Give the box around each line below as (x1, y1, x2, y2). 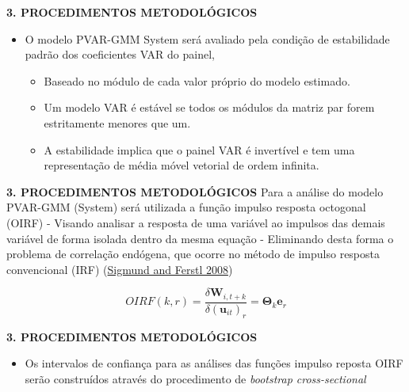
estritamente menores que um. (44, 114, 191, 131)
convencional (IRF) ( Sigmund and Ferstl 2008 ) (6, 261, 233, 277)
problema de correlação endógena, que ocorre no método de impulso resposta (6, 245, 380, 262)
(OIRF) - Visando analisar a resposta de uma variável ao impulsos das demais (6, 214, 385, 230)
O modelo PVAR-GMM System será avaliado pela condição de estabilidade (25, 30, 390, 47)
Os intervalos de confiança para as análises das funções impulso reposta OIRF (25, 355, 403, 371)
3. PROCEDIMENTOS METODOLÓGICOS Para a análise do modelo (6, 183, 384, 200)
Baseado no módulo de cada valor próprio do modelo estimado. (44, 72, 350, 89)
